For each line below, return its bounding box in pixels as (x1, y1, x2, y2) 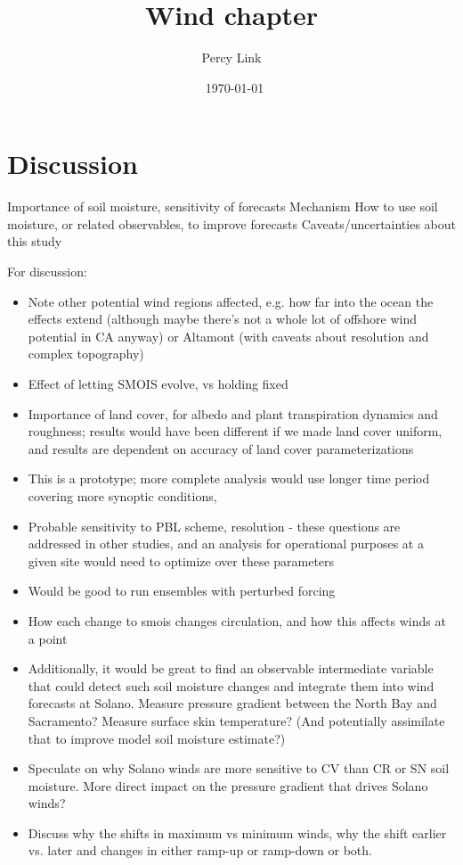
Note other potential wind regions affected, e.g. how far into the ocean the (28, 292, 434, 310)
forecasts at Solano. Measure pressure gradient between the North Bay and (28, 694, 437, 713)
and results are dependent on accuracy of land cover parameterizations (28, 439, 414, 457)
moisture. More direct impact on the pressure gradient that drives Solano (28, 776, 428, 795)
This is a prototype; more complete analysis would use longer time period (28, 469, 430, 488)
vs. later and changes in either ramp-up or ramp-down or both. (28, 841, 372, 860)
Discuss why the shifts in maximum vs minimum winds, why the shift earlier (28, 823, 447, 842)
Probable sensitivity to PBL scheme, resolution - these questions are (28, 516, 401, 535)
